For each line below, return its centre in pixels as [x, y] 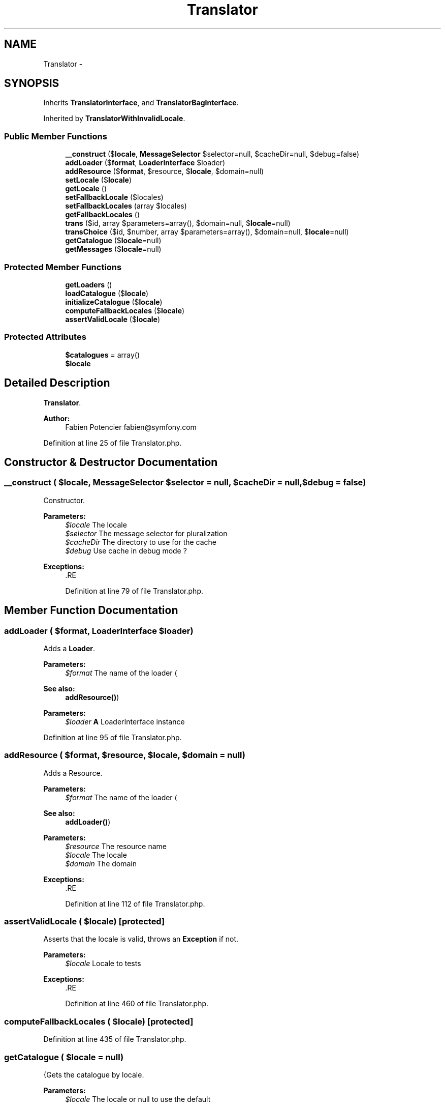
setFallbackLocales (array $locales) [126, 206]
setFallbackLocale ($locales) [114, 197]
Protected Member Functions [63, 267]
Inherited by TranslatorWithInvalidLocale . [114, 119]
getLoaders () [89, 284]
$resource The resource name [116, 846]
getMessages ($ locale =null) [113, 249]
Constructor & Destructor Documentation [111, 462]
